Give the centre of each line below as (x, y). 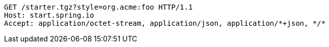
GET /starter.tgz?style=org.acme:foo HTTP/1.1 (98, 7)
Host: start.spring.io (49, 15)
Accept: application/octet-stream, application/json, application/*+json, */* (165, 23)
